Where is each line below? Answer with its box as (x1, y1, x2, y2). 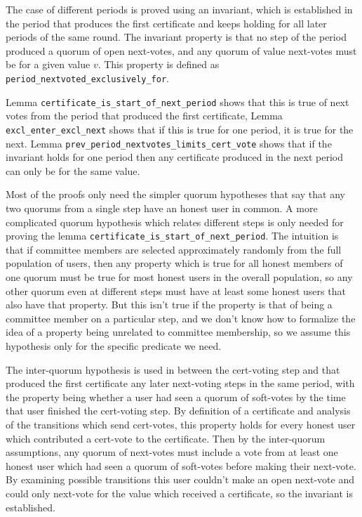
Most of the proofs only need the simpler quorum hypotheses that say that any (6, 187, 345, 202)
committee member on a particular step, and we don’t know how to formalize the (6, 310, 356, 325)
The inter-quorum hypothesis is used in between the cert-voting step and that (6, 362, 340, 377)
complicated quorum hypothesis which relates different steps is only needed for (6, 214, 344, 229)
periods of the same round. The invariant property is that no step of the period (6, 30, 347, 44)
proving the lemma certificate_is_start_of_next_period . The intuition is (6, 228, 339, 243)
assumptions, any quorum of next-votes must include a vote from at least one (6, 445, 338, 459)
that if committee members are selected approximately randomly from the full (6, 242, 342, 256)
